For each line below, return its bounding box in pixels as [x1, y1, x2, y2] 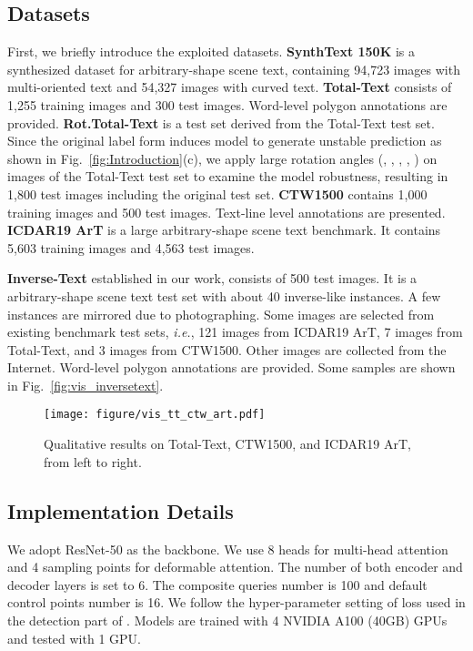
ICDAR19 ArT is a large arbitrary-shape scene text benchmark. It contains [7, 220, 441, 239]
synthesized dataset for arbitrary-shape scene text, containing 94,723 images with [7, 59, 460, 78]
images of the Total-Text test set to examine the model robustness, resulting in [7, 167, 448, 186]
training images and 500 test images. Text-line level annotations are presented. [7, 202, 446, 221]
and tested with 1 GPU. [7, 628, 141, 647]
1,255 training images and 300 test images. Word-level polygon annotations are [7, 95, 448, 114]
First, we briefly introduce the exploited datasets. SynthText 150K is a [7, 42, 416, 61]
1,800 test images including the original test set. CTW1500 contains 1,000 [7, 184, 428, 203]
